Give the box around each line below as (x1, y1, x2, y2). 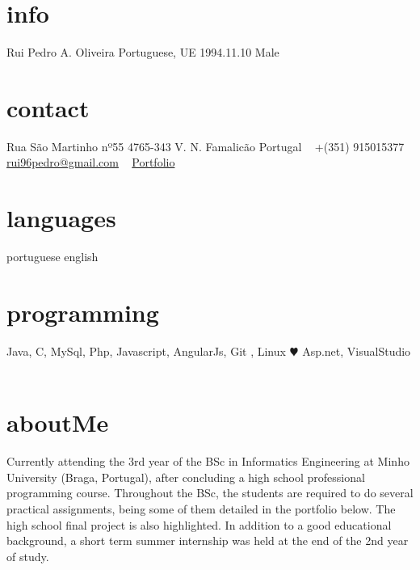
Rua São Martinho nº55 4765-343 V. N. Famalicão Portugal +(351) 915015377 (6, 137, 405, 154)
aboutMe (6, 406, 109, 439)
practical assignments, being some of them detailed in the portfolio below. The (6, 500, 396, 517)
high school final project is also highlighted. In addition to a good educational (6, 516, 392, 533)
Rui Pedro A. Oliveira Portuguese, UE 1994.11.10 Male (6, 44, 279, 61)
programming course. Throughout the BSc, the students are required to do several (6, 484, 414, 501)
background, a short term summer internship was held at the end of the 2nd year (6, 532, 409, 549)
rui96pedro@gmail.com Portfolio (6, 154, 175, 171)
